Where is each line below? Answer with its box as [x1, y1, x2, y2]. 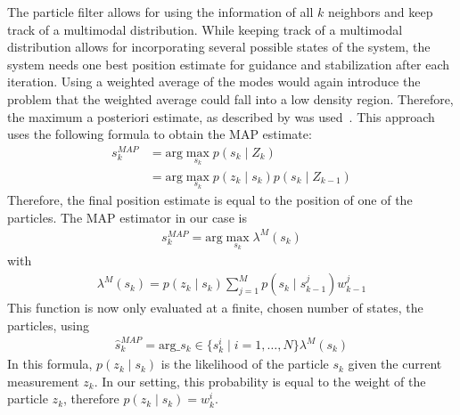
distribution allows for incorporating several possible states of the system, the [7, 37, 431, 56]
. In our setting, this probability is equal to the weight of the [94, 371, 426, 390]
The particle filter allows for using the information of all [7, 3, 314, 20]
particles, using [7, 315, 89, 334]
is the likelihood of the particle [160, 354, 329, 373]
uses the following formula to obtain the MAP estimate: [7, 125, 312, 143]
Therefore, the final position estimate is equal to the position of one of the [7, 191, 413, 209]
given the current [348, 354, 442, 373]
